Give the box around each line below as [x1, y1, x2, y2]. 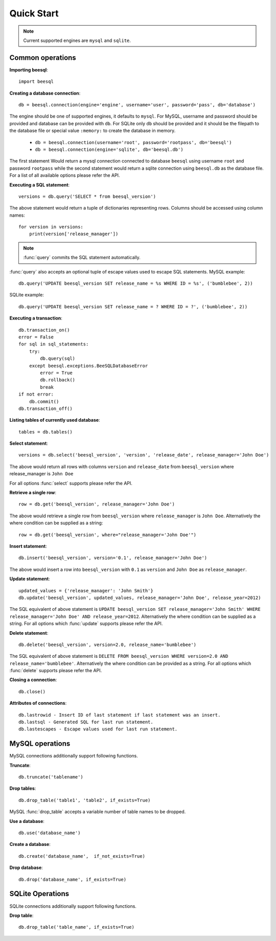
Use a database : [9, 818, 44, 824]
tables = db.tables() [18, 429, 73, 434]
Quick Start [9, 8, 59, 19]
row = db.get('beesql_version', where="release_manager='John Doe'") [18, 532, 197, 538]
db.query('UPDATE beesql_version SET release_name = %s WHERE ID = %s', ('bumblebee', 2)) [18, 281, 253, 286]
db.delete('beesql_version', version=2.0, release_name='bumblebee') [18, 641, 197, 648]
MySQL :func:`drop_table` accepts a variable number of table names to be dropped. [9, 809, 186, 815]
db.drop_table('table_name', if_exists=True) [18, 924, 135, 930]
